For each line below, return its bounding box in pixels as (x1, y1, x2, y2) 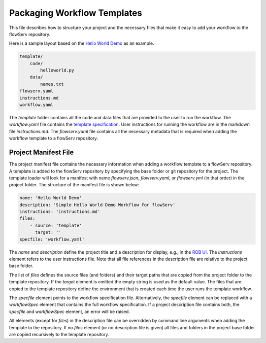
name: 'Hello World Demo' (19, 195, 82, 201)
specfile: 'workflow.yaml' (19, 237, 85, 242)
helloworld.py (40, 68, 74, 73)
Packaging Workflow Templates (9, 7, 142, 18)
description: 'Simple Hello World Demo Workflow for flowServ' (19, 202, 176, 207)
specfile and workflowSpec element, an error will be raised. (9, 309, 130, 314)
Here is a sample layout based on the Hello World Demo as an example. (9, 40, 155, 46)
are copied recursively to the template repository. (9, 331, 109, 337)
